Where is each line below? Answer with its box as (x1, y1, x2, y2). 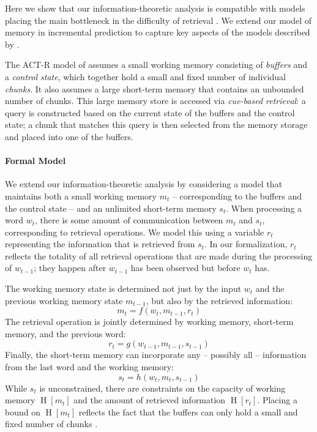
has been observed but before (130, 261, 241, 274)
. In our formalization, (204, 237, 288, 250)
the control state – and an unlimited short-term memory (5, 201, 217, 214)
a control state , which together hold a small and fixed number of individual (5, 70, 286, 83)
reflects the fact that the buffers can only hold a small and (78, 405, 298, 418)
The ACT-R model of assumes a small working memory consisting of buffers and (5, 58, 307, 71)
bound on (5, 405, 40, 418)
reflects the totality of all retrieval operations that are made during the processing (5, 249, 313, 262)
